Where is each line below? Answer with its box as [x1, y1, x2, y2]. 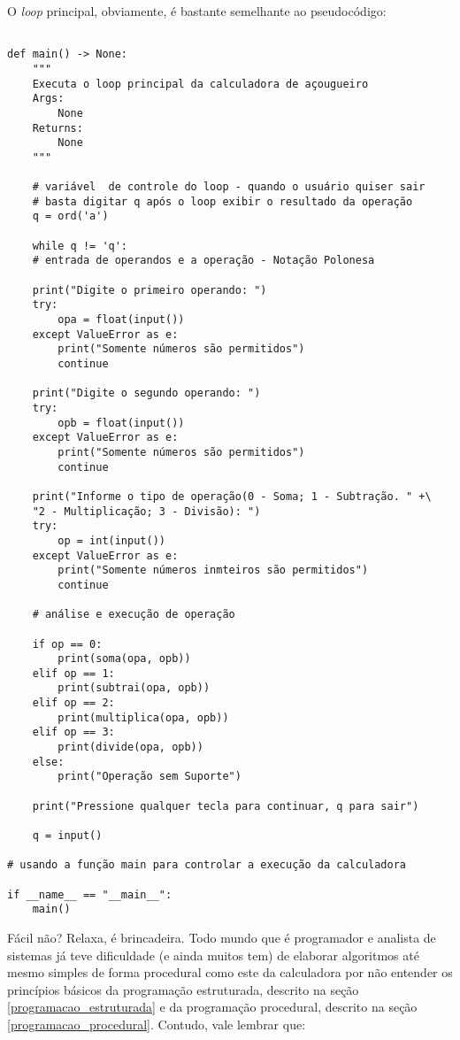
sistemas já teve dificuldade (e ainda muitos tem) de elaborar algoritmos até [7, 945, 419, 964]
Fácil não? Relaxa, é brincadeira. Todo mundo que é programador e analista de [7, 928, 436, 946]
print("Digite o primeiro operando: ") [32, 283, 267, 297]
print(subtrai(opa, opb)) [57, 682, 211, 695]
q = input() [32, 829, 103, 843]
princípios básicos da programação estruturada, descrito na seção [7, 980, 359, 998]
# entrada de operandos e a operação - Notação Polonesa [32, 254, 375, 267]
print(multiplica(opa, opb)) [57, 711, 229, 724]
